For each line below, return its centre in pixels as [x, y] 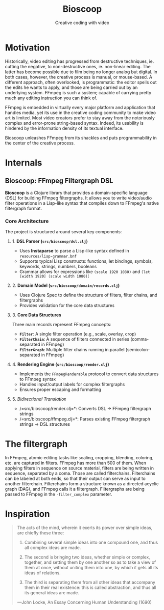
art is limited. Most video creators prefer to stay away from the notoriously [80, 118]
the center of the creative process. [40, 143]
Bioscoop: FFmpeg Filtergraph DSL [59, 181]
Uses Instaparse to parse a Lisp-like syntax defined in [74, 250]
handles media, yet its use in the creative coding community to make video [81, 112]
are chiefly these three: [40, 533]
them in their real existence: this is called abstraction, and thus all [90, 587]
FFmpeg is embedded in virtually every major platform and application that [80, 107]
